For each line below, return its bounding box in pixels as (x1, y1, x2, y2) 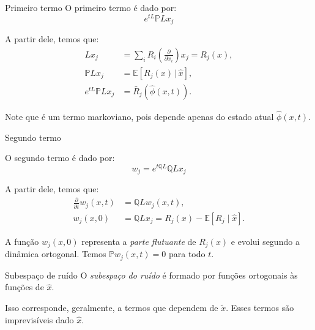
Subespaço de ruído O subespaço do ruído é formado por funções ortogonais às (5, 268, 298, 281)
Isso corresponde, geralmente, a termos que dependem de (5, 301, 218, 314)
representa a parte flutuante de (81, 234, 196, 247)
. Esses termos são (226, 301, 294, 314)
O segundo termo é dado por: (5, 151, 115, 164)
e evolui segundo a (231, 234, 300, 247)
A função (5, 234, 39, 247)
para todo (168, 247, 206, 260)
